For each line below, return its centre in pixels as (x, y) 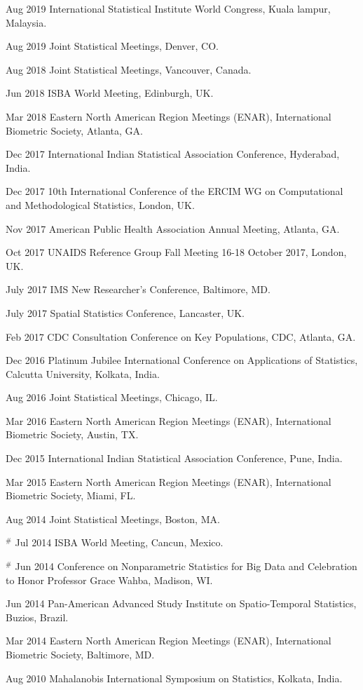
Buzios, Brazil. (37, 617)
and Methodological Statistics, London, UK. (100, 204)
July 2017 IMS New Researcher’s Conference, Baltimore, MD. (138, 289)
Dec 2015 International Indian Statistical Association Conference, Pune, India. (174, 458)
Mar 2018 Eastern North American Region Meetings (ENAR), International (169, 116)
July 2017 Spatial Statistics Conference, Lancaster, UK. (125, 312)
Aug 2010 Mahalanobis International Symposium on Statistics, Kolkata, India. (174, 678)
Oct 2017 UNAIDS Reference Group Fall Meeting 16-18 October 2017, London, (176, 252)
